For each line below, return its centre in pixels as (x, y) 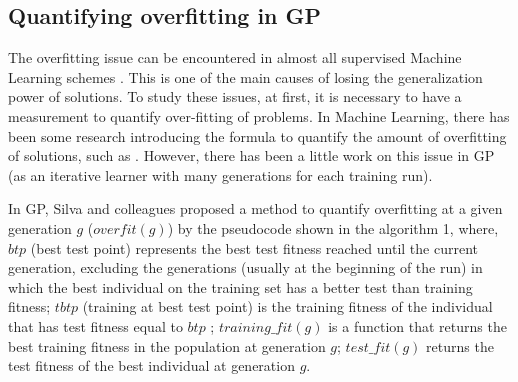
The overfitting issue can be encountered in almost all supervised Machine (235, 57)
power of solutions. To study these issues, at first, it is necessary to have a (235, 96)
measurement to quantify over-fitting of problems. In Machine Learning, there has (259, 115)
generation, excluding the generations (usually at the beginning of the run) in (245, 267)
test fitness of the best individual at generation (151, 365)
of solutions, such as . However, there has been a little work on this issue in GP (251, 155)
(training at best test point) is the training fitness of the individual (287, 306)
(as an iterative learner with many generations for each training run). (220, 174)
